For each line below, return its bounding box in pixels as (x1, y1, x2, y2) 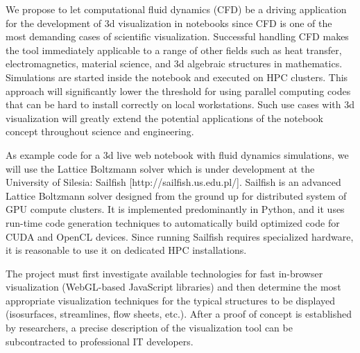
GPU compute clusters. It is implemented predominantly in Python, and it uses (6, 202, 345, 216)
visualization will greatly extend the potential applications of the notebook (6, 110, 323, 125)
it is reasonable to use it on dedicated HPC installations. (6, 243, 247, 257)
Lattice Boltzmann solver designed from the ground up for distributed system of (6, 188, 347, 203)
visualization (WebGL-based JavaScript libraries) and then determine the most (6, 279, 341, 294)
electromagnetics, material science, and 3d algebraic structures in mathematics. (6, 56, 343, 71)
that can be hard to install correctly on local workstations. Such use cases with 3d (6, 97, 355, 112)
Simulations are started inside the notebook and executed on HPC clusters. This (6, 69, 348, 84)
